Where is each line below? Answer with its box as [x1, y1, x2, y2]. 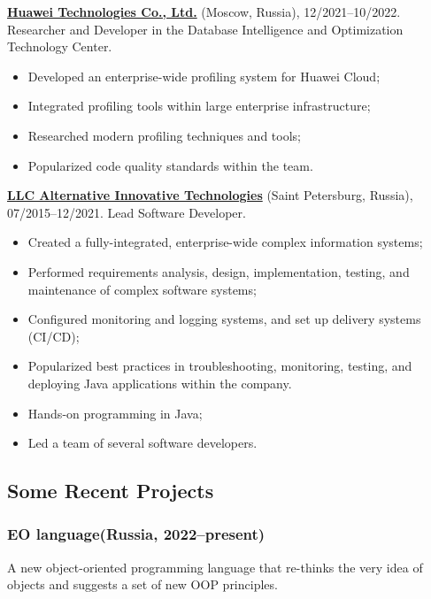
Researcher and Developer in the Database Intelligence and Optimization [7, 19, 404, 38]
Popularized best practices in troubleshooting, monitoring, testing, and [27, 357, 412, 375]
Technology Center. [7, 37, 112, 56]
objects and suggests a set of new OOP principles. [7, 575, 278, 594]
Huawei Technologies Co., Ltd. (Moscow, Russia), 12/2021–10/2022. [7, 3, 401, 20]
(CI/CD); [27, 326, 80, 345]
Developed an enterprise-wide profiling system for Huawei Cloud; [27, 66, 381, 85]
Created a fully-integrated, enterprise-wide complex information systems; [27, 233, 423, 251]
